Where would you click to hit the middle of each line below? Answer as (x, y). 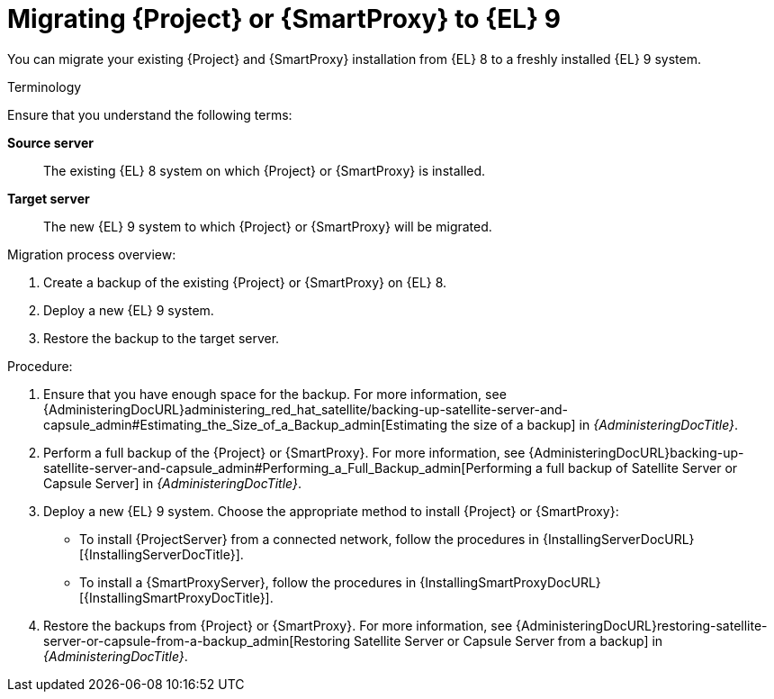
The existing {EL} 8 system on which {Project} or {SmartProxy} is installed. (265, 170)
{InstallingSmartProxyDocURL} (510, 582)
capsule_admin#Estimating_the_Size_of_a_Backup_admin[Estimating (245, 424)
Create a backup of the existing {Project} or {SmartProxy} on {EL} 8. (245, 282)
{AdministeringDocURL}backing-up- (636, 452)
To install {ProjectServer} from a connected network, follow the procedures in (310, 539)
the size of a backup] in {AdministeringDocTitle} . (594, 424)
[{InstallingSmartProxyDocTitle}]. (176, 597)
